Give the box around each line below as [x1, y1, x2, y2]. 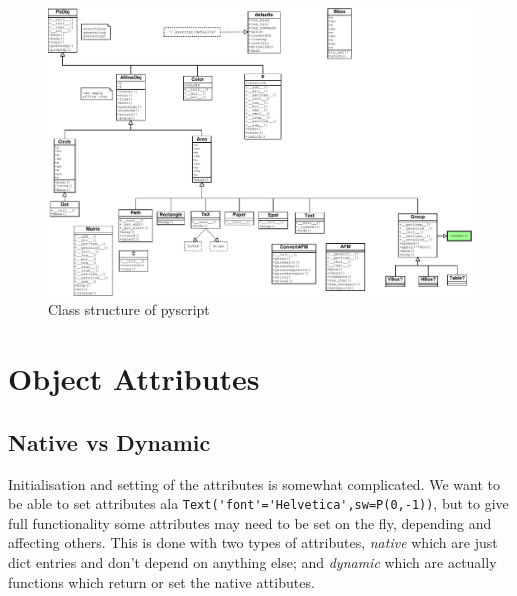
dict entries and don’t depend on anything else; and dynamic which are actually [8, 551, 497, 572]
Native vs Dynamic [8, 426, 211, 457]
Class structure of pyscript [48, 299, 210, 320]
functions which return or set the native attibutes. [8, 571, 315, 592]
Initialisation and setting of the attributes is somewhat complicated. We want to [8, 473, 500, 494]
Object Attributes [8, 358, 260, 399]
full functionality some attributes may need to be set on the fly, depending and [8, 512, 492, 533]
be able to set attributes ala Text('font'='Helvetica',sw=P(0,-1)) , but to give [8, 493, 509, 514]
